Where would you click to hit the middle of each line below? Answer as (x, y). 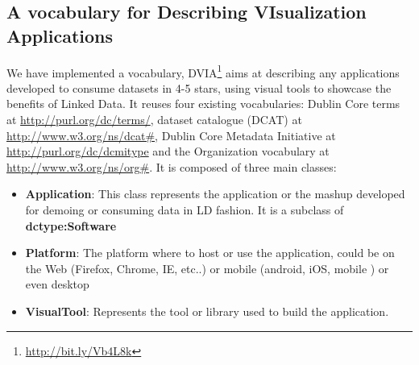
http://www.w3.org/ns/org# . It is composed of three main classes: (172, 166)
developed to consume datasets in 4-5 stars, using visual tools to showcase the (199, 87)
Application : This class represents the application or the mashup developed (215, 194)
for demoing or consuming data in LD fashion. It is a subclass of (185, 209)
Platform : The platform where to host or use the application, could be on (210, 253)
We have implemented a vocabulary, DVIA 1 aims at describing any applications (203, 71)
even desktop (57, 284)
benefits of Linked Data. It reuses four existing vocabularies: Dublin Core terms (203, 104)
